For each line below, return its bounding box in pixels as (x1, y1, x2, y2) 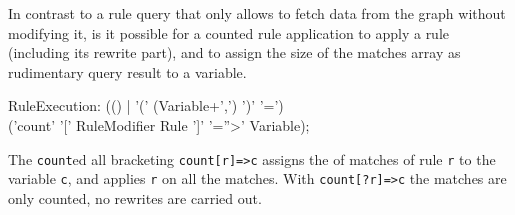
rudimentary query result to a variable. (8, 61, 247, 82)
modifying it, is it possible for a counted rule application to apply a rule (8, 22, 450, 43)
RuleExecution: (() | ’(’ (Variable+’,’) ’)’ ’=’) (8, 95, 284, 116)
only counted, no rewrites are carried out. (8, 187, 262, 208)
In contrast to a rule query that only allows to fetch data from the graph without (8, 3, 506, 23)
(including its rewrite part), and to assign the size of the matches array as (8, 42, 461, 63)
